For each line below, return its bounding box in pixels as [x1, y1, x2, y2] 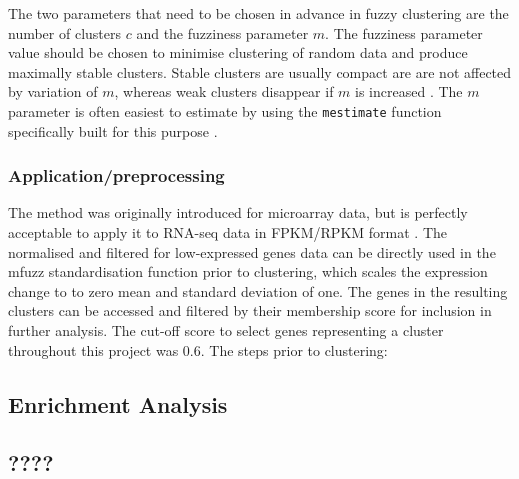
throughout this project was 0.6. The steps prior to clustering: [8, 339, 388, 360]
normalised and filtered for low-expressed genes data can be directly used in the [8, 241, 496, 262]
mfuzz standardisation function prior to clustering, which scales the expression [8, 261, 488, 282]
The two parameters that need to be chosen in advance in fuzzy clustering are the [8, 3, 509, 23]
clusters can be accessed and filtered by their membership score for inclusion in [8, 300, 492, 321]
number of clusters [8, 22, 122, 43]
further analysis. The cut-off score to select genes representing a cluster [8, 320, 444, 340]
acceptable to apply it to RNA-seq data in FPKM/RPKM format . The [8, 222, 447, 243]
